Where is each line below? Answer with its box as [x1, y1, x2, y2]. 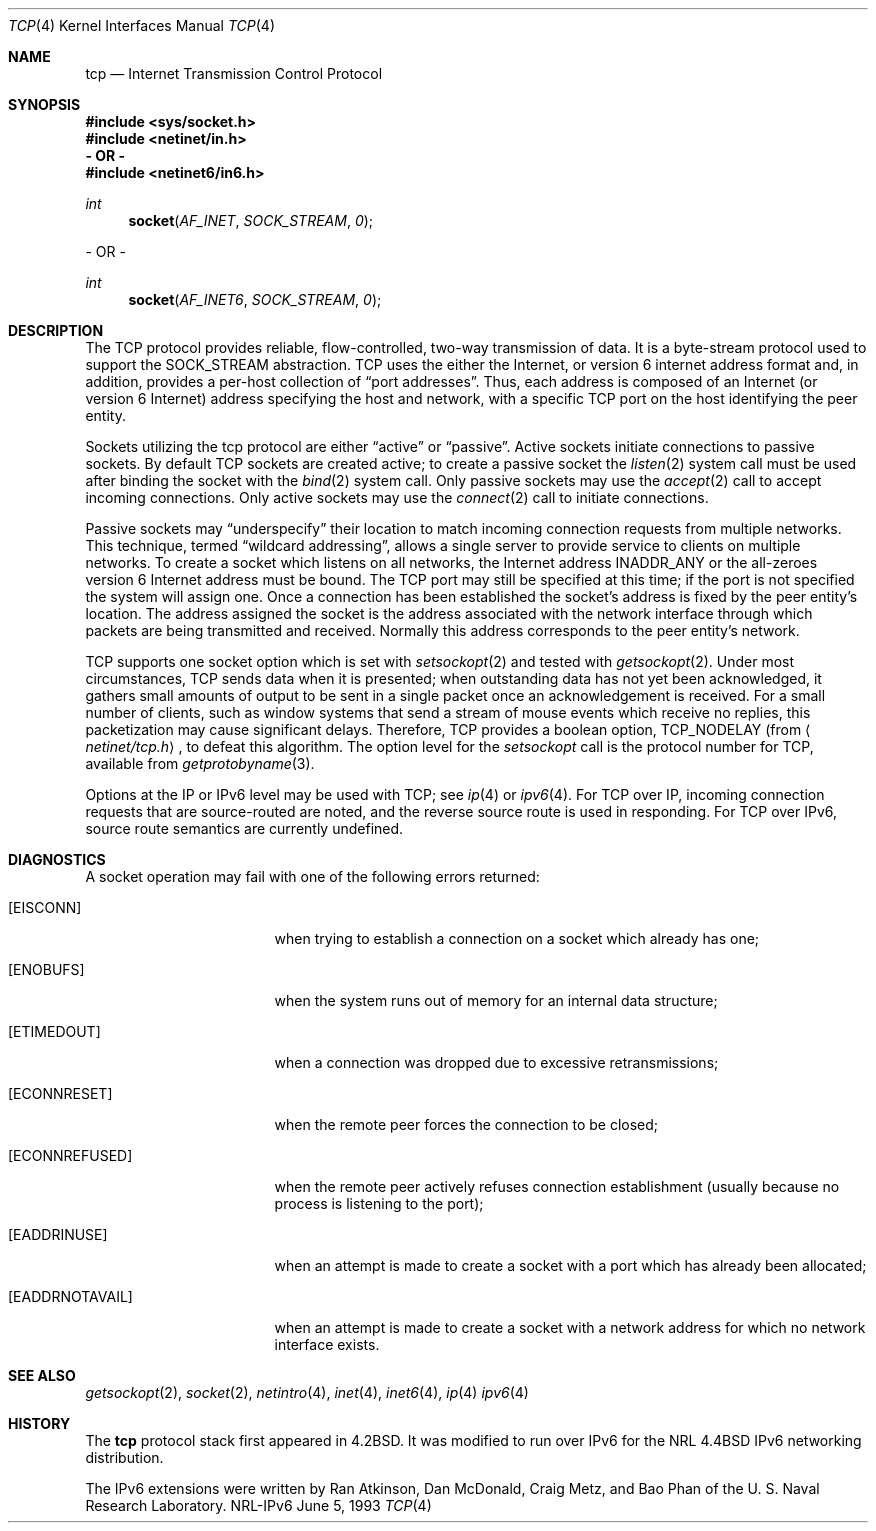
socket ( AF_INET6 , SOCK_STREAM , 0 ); [128, 291, 382, 308]
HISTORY [8, 1415, 71, 1432]
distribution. [85, 1449, 164, 1466]
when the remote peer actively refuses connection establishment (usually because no [274, 1178, 840, 1195]
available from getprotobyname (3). [85, 755, 315, 772]
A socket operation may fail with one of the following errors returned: [85, 868, 540, 885]
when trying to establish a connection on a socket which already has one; [274, 930, 760, 947]
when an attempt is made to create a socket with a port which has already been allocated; [274, 1257, 867, 1274]
